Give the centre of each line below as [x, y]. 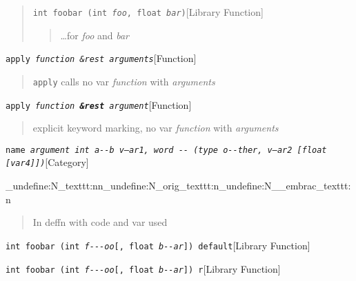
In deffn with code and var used [100, 222]
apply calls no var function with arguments [124, 81]
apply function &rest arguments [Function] [101, 58]
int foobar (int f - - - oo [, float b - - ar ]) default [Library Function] [158, 245]
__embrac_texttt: [311, 186]
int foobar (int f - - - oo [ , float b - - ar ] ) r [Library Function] [143, 268]
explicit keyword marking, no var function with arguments [156, 128]
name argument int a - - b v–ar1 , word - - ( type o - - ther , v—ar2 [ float [166, 150]
